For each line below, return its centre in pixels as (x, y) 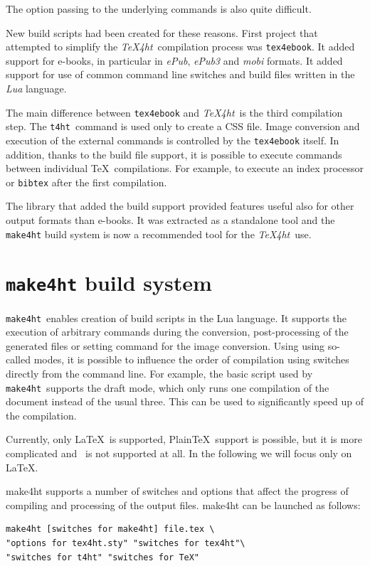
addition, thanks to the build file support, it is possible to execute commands (174, 154)
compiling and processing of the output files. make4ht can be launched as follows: (183, 504)
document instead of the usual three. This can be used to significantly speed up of (185, 401)
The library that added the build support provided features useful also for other (180, 206)
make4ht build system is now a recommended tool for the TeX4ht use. (159, 234)
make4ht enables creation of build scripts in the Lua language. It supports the (176, 317)
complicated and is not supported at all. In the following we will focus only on (179, 453)
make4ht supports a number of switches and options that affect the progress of (177, 491)
